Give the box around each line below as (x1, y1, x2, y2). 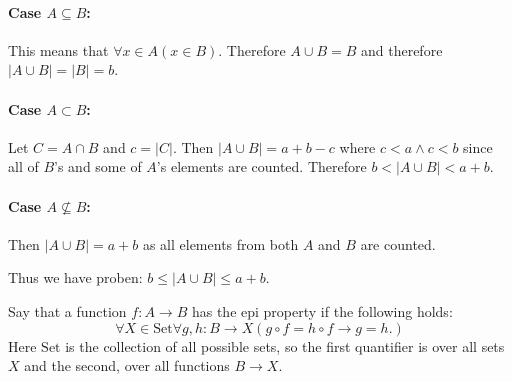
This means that (8, 39, 109, 60)
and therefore (360, 39, 443, 60)
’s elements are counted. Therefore (156, 156, 367, 177)
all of (8, 156, 39, 177)
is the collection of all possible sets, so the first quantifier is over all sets (65, 335, 505, 356)
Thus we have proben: (8, 267, 143, 288)
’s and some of (54, 156, 142, 177)
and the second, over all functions (24, 355, 230, 376)
